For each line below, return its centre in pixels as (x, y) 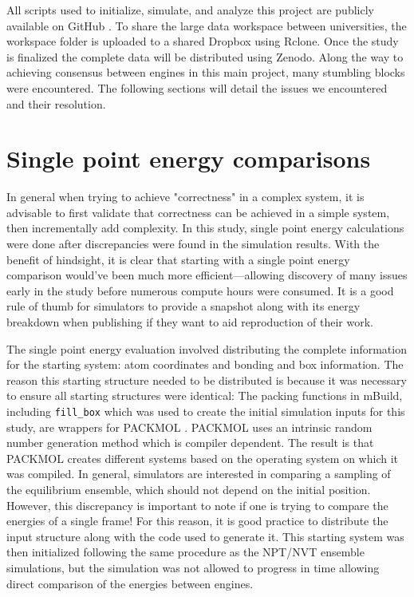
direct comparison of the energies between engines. (130, 583)
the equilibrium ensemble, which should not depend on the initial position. (189, 490)
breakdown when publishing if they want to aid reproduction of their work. (190, 322)
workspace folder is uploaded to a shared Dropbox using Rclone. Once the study (203, 41)
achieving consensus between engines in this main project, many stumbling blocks (206, 72)
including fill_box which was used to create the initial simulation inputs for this (206, 411)
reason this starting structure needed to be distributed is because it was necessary (207, 380)
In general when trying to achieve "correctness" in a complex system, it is (185, 197)
